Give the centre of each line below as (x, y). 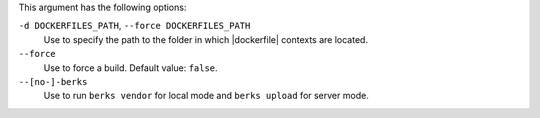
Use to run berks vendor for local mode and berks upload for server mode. (206, 96)
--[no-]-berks (53, 81)
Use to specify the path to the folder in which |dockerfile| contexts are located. (206, 39)
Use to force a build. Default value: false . (131, 67)
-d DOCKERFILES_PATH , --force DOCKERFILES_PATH (134, 26)
